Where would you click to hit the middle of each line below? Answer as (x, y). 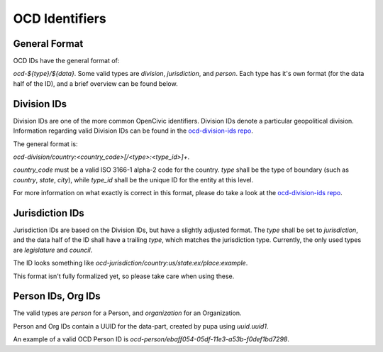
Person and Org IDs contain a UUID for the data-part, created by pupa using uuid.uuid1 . (141, 326)
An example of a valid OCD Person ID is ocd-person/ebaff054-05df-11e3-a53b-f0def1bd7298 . (151, 339)
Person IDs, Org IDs (57, 296)
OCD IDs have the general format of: (66, 61)
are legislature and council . (53, 250)
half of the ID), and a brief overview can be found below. (95, 83)
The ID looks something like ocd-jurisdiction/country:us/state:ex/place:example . (131, 263)
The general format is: (45, 144)
